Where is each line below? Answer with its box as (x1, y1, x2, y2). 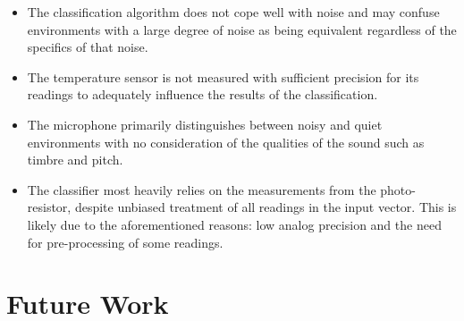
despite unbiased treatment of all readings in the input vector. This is (74, 198, 457, 216)
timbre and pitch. (27, 150, 123, 169)
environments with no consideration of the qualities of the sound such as (27, 132, 425, 151)
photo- (380, 180, 416, 199)
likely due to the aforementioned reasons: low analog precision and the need (27, 215, 442, 233)
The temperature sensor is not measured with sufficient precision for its (27, 67, 419, 86)
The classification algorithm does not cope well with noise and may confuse (27, 3, 440, 21)
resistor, (27, 198, 72, 216)
